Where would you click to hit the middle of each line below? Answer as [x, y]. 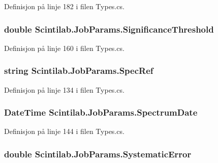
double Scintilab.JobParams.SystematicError [98, 154]
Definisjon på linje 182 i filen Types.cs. [64, 6]
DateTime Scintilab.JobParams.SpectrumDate [101, 112]
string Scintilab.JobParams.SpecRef [79, 71]
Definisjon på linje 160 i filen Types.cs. [64, 48]
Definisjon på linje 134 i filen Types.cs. [64, 89]
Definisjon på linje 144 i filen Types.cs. [64, 131]
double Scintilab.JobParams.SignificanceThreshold [109, 29]
